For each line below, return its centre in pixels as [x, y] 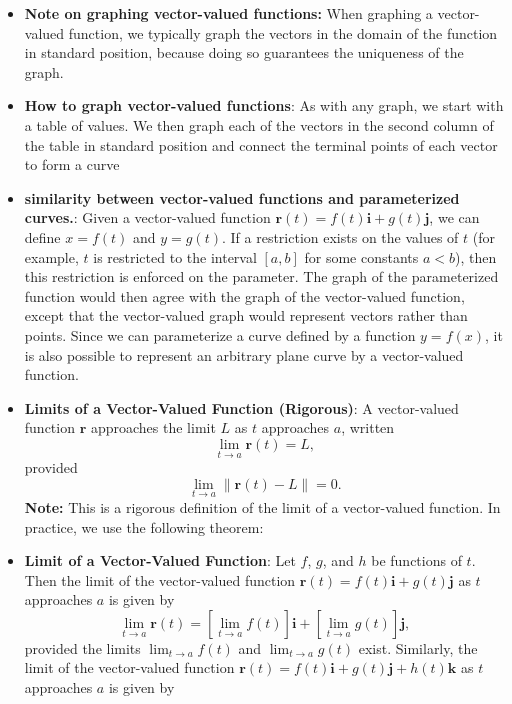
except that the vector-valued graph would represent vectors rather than [246, 315]
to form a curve [72, 164]
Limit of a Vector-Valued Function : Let [160, 560]
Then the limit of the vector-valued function [160, 579]
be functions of [416, 560]
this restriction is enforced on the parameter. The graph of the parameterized [261, 276]
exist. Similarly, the [418, 647]
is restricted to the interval [175, 256]
